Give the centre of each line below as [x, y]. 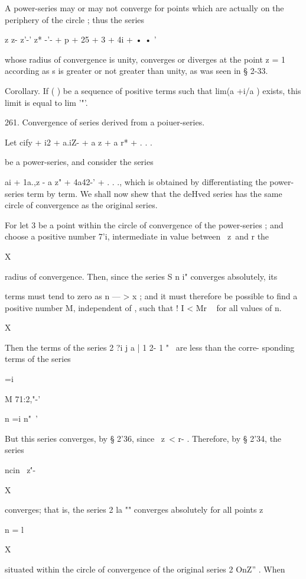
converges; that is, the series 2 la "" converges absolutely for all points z [134, 510]
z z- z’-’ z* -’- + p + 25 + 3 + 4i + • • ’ [81, 39]
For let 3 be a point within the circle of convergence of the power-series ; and [144, 224]
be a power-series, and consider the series [79, 162]
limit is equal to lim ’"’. [46, 102]
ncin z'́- [20, 470]
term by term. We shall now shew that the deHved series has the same [154, 193]
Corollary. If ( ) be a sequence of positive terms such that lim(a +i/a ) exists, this [153, 90]
